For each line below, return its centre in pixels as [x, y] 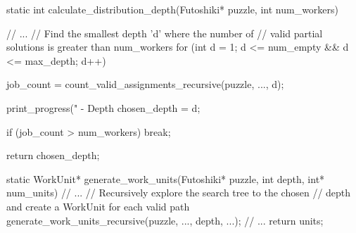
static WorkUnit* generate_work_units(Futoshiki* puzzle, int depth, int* [166, 178]
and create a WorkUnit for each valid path [98, 206]
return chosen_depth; [53, 155]
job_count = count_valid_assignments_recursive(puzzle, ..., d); [145, 84]
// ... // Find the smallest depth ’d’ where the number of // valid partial [165, 33]
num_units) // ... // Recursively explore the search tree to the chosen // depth [179, 193]
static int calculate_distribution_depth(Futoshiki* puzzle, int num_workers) [173, 9]
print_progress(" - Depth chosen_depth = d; [103, 107]
